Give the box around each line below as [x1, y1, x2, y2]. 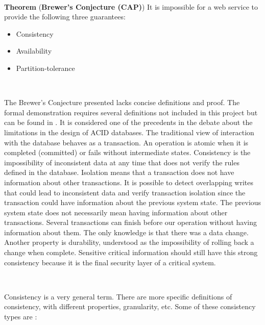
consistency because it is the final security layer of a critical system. [4, 257, 216, 267]
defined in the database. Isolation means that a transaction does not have [4, 167, 234, 178]
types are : [4, 311, 37, 322]
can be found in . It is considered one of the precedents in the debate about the [4, 117, 253, 128]
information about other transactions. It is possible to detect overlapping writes [4, 177, 253, 187]
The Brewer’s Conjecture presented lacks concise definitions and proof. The [4, 97, 240, 108]
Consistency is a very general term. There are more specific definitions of [4, 291, 232, 302]
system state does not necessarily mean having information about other [4, 207, 228, 217]
